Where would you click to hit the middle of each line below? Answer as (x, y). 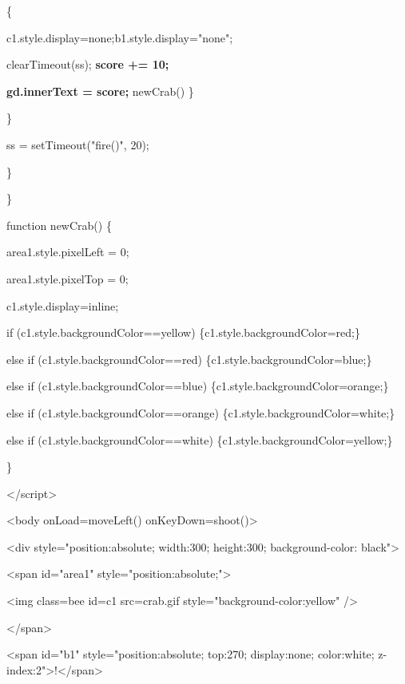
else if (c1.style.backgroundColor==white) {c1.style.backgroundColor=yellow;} (200, 439)
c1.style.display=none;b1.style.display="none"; (120, 37)
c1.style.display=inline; (63, 305)
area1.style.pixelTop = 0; (67, 278)
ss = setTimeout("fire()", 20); (78, 144)
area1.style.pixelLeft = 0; (68, 252)
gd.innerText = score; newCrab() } (100, 91)
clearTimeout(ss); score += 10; (88, 64)
